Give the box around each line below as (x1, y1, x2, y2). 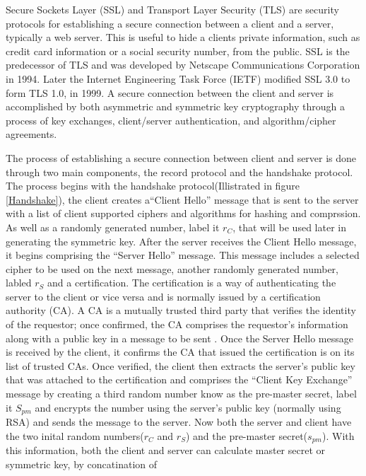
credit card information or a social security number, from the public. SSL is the (6, 43, 350, 58)
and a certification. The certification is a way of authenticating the (47, 275, 336, 290)
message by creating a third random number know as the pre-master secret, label (6, 386, 357, 401)
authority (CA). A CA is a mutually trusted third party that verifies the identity (6, 303, 356, 318)
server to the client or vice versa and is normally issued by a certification (6, 289, 321, 303)
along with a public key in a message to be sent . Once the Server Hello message (6, 330, 353, 345)
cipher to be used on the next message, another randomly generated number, (6, 261, 338, 276)
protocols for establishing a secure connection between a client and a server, (6, 16, 334, 30)
